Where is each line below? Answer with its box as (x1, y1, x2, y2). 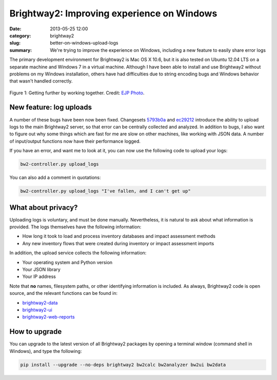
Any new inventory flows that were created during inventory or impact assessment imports (22, 240, 214, 246)
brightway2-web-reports (22, 314, 75, 320)
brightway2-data (22, 299, 58, 306)
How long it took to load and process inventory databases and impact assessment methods (22, 233, 215, 239)
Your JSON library (22, 266, 61, 272)
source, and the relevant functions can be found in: (9, 290, 118, 296)
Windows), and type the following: (9, 348, 82, 354)
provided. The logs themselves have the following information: (9, 224, 142, 230)
